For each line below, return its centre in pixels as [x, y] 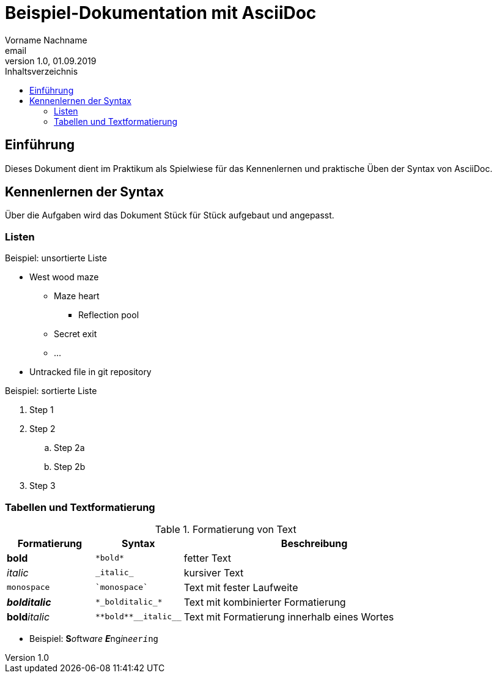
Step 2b [70, 467]
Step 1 [42, 410]
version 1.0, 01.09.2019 [51, 61]
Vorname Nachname [46, 40]
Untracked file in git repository [90, 372]
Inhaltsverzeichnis [42, 71]
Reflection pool [109, 315]
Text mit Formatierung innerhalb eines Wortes [289, 617]
